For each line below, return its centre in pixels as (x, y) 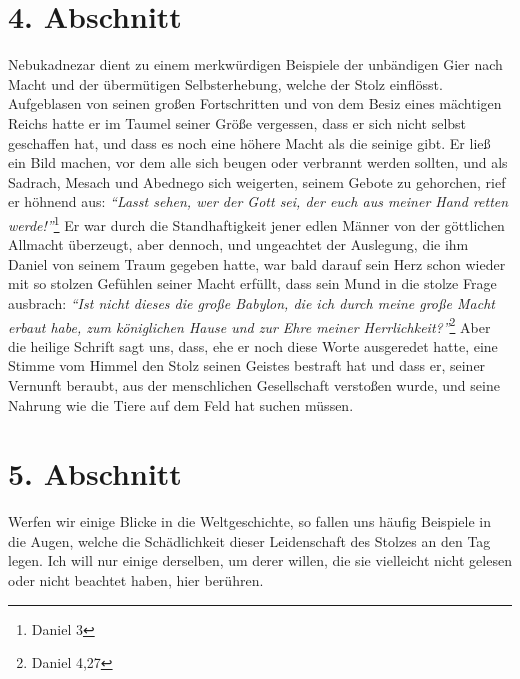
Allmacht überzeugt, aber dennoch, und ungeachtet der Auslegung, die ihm (238, 244)
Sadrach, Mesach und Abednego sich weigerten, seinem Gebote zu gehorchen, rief (257, 181)
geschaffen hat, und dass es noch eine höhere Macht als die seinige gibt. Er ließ (249, 142)
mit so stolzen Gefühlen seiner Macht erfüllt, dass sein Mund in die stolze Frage (252, 283)
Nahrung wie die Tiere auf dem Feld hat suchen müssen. (181, 404)
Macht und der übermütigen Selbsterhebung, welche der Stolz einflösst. (225, 83)
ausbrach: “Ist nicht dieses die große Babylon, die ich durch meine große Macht (251, 302)
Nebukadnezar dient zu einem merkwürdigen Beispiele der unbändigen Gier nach (255, 64)
